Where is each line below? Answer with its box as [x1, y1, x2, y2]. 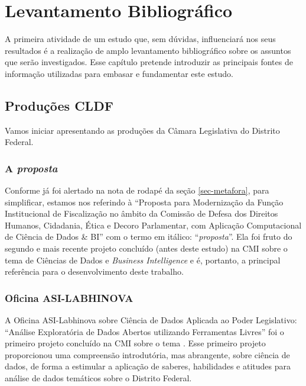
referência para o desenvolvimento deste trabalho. [5, 265, 184, 278]
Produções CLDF [5, 96, 113, 114]
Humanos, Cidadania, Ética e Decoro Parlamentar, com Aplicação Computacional [5, 218, 302, 231]
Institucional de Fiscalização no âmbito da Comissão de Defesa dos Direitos [5, 207, 278, 220]
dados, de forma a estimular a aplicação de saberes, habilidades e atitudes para [5, 360, 291, 372]
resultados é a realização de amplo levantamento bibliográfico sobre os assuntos [5, 44, 291, 56]
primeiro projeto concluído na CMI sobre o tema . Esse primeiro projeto [5, 337, 266, 349]
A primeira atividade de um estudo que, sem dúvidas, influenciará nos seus [5, 33, 276, 45]
